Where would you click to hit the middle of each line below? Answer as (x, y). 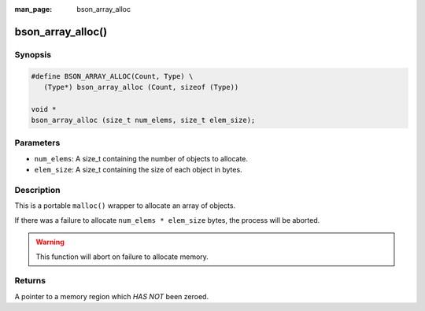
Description (37, 191)
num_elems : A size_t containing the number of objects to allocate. (141, 158)
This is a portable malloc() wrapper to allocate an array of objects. (125, 205)
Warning (50, 242)
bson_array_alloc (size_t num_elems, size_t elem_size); (143, 120)
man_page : (33, 9)
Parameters (37, 143)
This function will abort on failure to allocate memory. (122, 257)
